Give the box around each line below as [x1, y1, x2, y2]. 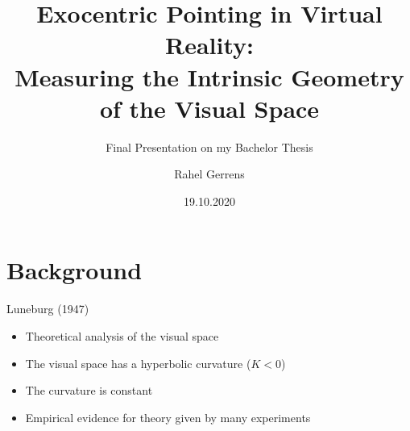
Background [6, 253, 143, 287]
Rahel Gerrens [174, 165, 245, 182]
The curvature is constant [25, 382, 153, 399]
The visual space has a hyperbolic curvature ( [25, 354, 251, 371]
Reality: [165, 28, 254, 61]
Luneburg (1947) [6, 300, 89, 317]
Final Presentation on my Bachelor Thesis [106, 138, 313, 155]
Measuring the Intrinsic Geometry [14, 60, 404, 93]
